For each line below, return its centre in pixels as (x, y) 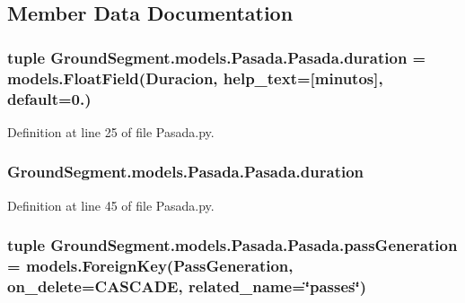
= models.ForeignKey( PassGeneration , (150, 266)
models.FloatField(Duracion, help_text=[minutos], (195, 78)
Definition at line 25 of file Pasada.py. (111, 131)
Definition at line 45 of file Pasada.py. (111, 205)
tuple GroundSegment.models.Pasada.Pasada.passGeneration (232, 245)
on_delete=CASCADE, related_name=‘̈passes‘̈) (187, 286)
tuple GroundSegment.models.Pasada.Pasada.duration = (217, 57)
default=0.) (49, 98)
